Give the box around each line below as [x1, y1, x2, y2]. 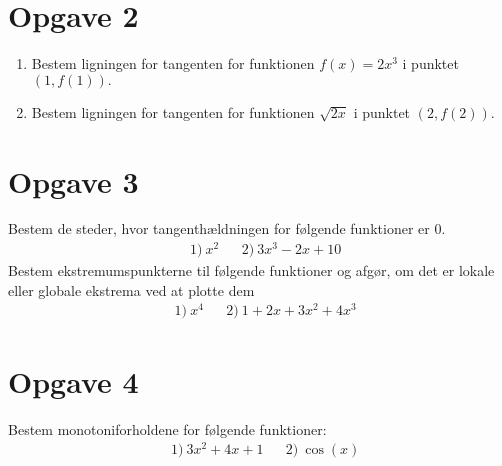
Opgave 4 [8, 360, 139, 401]
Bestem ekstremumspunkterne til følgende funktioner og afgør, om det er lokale [8, 260, 495, 281]
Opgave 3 [8, 160, 139, 201]
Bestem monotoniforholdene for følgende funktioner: [8, 418, 327, 439]
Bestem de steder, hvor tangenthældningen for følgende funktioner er [8, 218, 430, 239]
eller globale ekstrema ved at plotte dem [8, 279, 255, 300]
